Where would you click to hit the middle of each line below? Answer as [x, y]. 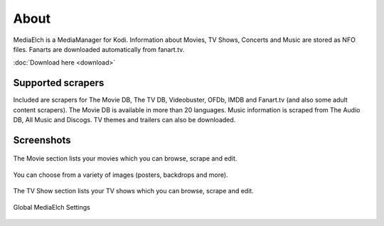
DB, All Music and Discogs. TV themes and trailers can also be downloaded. [124, 120]
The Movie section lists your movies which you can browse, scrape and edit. [125, 158]
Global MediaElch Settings [52, 207]
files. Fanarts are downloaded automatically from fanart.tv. [99, 49]
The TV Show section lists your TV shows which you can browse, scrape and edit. [133, 191]
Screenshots [42, 140]
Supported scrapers [59, 83]
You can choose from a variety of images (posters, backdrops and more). [121, 175]
